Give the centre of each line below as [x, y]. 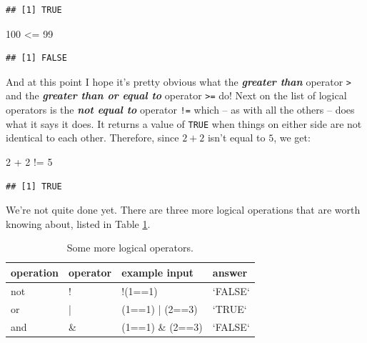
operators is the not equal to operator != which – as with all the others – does [180, 110]
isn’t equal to [236, 138]
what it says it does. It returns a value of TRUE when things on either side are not [184, 123]
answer [230, 272]
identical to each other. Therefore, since [92, 138]
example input [158, 272]
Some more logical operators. [130, 248]
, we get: [292, 138]
